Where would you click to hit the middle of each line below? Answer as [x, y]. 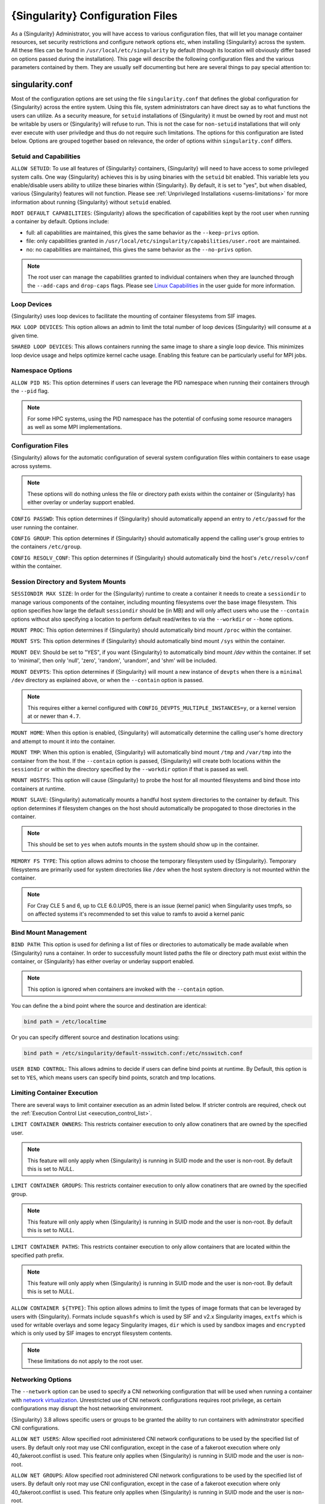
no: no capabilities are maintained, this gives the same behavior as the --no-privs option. [139, 249]
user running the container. [45, 527]
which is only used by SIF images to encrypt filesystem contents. [92, 1333]
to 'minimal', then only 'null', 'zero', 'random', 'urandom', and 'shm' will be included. [114, 661]
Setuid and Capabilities [46, 156]
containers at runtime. [39, 789]
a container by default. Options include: [60, 221]
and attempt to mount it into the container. [63, 741]
